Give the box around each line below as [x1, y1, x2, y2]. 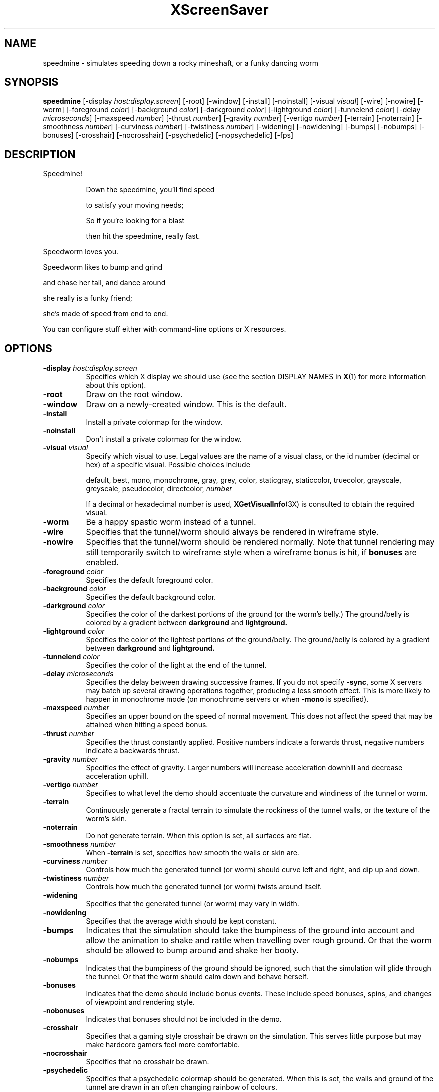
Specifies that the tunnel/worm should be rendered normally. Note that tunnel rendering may [86, 537, 435, 548]
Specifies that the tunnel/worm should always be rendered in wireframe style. [86, 527, 379, 537]
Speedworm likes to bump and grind [43, 263, 163, 272]
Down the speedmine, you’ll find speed [86, 185, 215, 194]
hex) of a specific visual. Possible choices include [86, 460, 250, 469]
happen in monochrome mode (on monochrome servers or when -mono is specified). [86, 695, 369, 704]
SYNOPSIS [4, 76, 59, 89]
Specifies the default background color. [86, 593, 216, 602]
